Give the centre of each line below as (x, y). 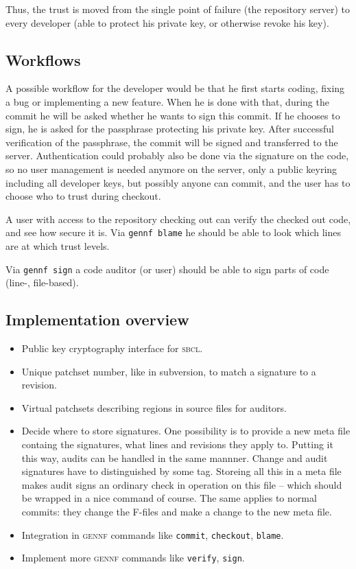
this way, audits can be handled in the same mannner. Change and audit (175, 457)
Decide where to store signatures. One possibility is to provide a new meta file (186, 431)
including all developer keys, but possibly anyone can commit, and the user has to (178, 182)
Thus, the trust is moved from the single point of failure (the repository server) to (178, 9)
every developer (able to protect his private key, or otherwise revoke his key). (167, 22)
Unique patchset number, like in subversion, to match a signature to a (169, 371)
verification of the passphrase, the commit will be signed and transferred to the (172, 142)
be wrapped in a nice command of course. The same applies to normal (169, 498)
